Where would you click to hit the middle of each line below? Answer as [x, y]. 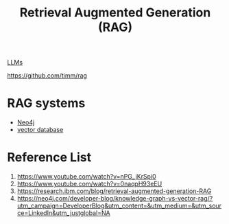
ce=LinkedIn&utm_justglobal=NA [64, 213]
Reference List [49, 158]
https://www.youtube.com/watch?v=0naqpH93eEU [89, 184]
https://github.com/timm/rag [47, 76]
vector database [40, 130]
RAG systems [46, 103]
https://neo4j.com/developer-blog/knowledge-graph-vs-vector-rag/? [115, 199]
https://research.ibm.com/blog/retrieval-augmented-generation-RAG [114, 191]
